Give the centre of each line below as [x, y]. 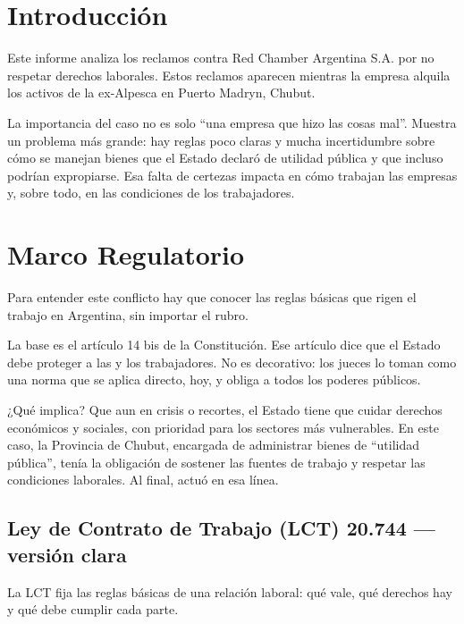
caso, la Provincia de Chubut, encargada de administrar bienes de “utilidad [214, 445]
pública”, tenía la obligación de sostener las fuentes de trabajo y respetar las [216, 462]
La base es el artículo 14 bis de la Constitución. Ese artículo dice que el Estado [224, 345]
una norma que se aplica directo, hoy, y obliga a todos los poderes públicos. [214, 379]
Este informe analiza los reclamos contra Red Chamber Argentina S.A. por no [221, 58]
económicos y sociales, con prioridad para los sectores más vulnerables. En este [223, 427]
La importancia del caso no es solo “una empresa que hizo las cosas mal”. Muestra [232, 122]
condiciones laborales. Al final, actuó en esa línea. [143, 480]
